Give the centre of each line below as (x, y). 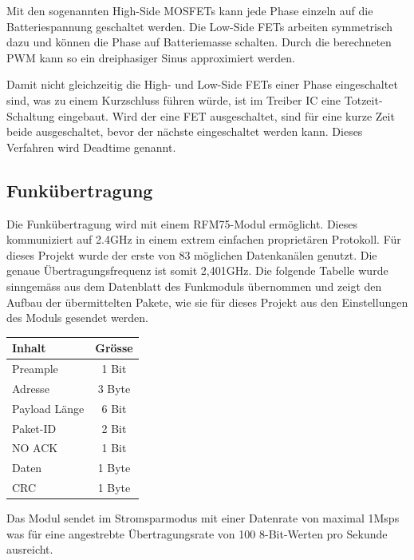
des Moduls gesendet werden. (77, 318)
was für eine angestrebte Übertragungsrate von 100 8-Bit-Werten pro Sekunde (197, 533)
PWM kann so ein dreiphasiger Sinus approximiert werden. (151, 57)
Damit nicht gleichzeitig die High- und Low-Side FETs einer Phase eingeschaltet (202, 84)
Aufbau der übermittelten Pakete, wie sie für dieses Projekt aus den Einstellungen (207, 302)
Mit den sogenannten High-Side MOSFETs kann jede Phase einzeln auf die (190, 10)
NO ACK (35, 448)
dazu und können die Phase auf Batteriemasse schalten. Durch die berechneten (199, 42)
